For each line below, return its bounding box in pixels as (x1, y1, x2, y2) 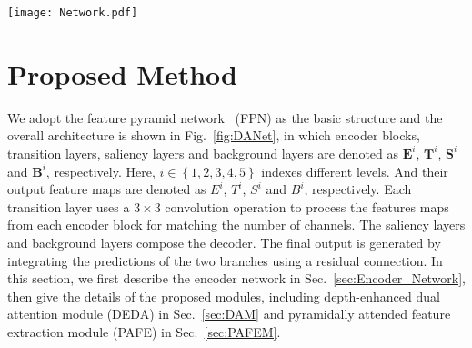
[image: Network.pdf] (7, 6, 138, 19)
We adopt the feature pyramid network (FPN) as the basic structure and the (7, 107, 443, 127)
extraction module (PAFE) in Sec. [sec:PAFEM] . (7, 322, 281, 341)
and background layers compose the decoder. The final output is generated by (7, 232, 441, 251)
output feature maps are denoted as (7, 179, 206, 199)
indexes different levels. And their (261, 161, 448, 180)
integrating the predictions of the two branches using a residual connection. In (7, 251, 443, 270)
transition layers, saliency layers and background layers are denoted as (7, 143, 399, 162)
